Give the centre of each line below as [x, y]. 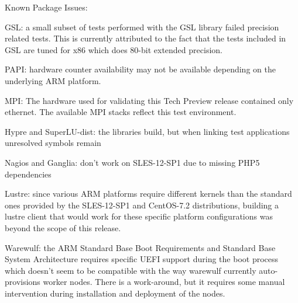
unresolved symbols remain [53, 143]
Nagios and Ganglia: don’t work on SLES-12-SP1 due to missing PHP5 [132, 162]
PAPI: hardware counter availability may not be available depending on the [140, 69]
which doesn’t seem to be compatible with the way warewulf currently [131, 270]
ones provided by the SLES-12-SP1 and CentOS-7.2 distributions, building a [142, 205]
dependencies [28, 174]
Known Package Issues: [46, 7]
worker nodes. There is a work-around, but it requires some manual [164, 282]
